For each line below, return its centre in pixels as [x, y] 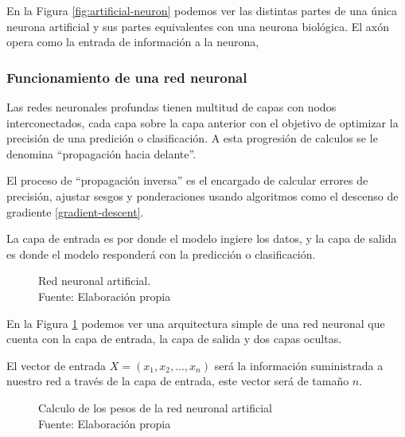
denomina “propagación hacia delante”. [101, 153]
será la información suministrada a [299, 365]
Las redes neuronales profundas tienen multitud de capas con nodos [171, 107]
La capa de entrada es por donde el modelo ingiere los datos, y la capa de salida [202, 238]
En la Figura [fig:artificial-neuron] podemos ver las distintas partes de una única [202, 10]
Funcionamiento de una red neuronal [127, 77]
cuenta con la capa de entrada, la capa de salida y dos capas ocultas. [174, 339]
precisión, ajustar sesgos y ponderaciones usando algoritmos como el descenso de [202, 195]
